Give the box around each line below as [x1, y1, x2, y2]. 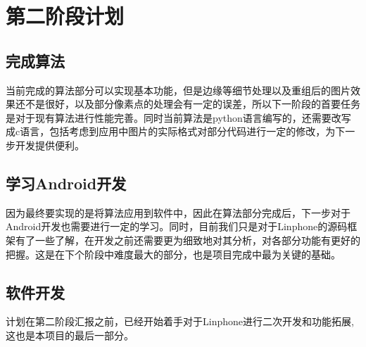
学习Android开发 [6, 172, 127, 194]
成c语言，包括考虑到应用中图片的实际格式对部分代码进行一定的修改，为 [6, 124, 336, 139]
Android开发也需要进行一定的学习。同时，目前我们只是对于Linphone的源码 [6, 219, 348, 234]
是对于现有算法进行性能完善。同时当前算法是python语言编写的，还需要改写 [6, 110, 351, 125]
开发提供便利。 [15, 137, 84, 152]
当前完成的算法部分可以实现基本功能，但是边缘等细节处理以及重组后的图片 [6, 82, 351, 97]
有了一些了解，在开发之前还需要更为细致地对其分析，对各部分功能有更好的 [15, 232, 360, 247]
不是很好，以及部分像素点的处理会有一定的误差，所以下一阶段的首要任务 [25, 96, 360, 111]
